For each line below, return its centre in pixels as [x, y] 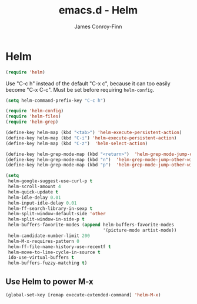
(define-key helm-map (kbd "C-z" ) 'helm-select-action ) [77, 143]
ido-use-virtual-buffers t [41, 258]
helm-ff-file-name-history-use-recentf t [59, 247]
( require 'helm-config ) [35, 111]
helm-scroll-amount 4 [34, 187]
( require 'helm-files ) [33, 116]
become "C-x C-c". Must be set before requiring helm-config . [80, 89]
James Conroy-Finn [98, 26]
